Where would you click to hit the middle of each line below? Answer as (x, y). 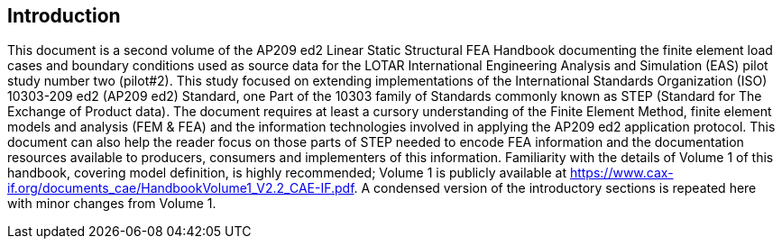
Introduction (64, 16)
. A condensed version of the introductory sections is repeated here (555, 188)
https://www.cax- (621, 173)
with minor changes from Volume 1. (112, 204)
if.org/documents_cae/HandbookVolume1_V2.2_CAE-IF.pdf (181, 188)
